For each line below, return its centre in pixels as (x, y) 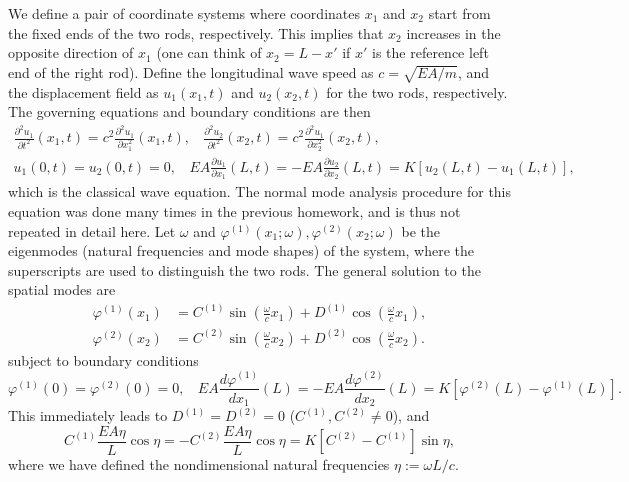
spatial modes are (62, 289)
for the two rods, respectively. (417, 91)
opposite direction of (71, 52)
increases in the (453, 32)
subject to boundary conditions (103, 359)
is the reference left (430, 52)
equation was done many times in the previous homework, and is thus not (234, 210)
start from (459, 13)
